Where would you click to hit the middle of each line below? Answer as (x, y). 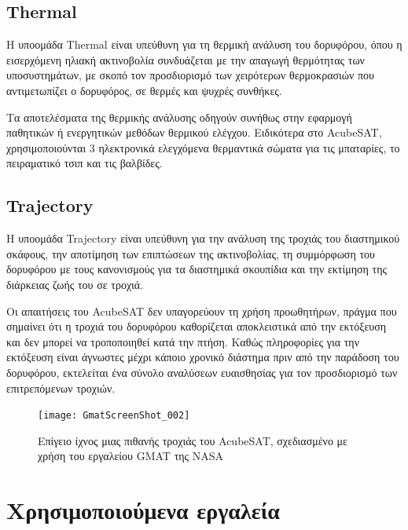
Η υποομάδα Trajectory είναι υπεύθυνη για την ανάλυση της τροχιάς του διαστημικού (203, 238)
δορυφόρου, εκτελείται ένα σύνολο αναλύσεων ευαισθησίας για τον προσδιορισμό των (202, 372)
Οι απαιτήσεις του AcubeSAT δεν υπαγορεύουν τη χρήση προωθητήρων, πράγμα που (202, 311)
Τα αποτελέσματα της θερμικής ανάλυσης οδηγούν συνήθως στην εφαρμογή (179, 117)
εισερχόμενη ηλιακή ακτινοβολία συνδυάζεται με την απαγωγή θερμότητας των (186, 59)
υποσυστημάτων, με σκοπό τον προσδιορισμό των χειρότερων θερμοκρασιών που (191, 75)
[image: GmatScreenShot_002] (114, 416)
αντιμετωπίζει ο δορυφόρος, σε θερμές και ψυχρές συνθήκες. (144, 90)
